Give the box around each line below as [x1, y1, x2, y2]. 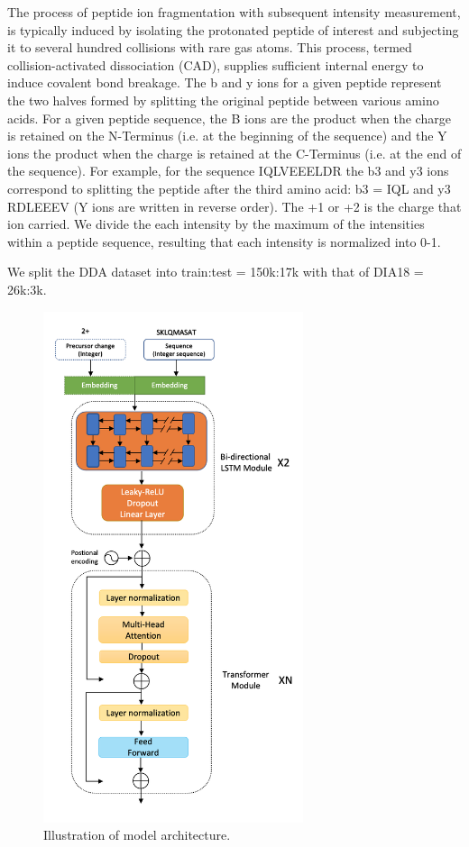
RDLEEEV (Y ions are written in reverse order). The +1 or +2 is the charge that [7, 196, 462, 215]
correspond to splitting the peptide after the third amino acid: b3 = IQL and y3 [7, 178, 451, 197]
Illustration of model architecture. [43, 825, 231, 844]
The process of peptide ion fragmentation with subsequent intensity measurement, [7, 3, 461, 21]
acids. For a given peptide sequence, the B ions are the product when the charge [7, 108, 451, 127]
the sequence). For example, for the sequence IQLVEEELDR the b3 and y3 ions [7, 161, 449, 180]
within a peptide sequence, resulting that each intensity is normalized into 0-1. [7, 232, 441, 250]
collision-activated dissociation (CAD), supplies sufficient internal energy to [7, 55, 424, 74]
